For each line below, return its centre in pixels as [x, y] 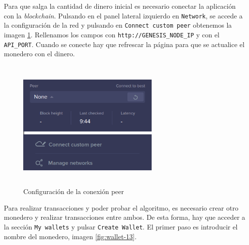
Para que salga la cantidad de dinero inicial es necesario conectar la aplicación [120, 6]
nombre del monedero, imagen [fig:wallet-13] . [70, 236]
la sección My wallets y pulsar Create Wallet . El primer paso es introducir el [121, 226]
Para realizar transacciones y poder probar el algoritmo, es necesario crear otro [121, 207]
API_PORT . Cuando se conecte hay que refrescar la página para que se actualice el [124, 44]
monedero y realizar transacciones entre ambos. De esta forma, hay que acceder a [125, 217]
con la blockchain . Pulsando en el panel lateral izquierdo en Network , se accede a [123, 15]
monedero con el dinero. [39, 54]
